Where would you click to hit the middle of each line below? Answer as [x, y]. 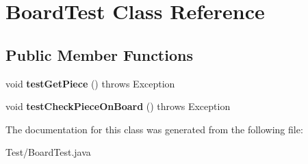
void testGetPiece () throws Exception [90, 83]
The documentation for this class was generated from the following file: [154, 129]
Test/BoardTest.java [48, 152]
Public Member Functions [99, 54]
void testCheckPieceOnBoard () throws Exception [118, 106]
